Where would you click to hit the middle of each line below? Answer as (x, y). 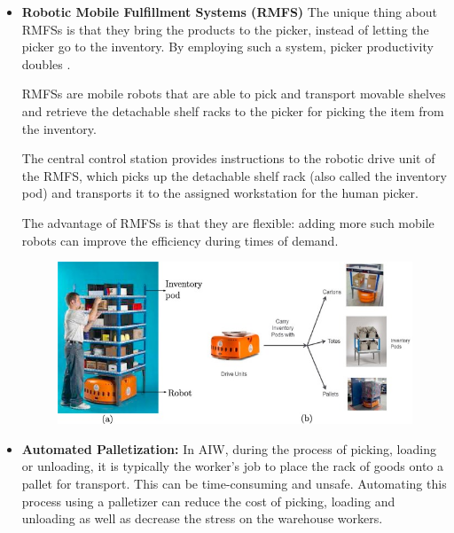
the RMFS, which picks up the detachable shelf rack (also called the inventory (234, 175)
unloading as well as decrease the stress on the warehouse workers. (202, 518)
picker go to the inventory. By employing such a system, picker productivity (227, 47)
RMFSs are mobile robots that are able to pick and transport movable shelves (234, 94)
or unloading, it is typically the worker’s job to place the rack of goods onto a (233, 466)
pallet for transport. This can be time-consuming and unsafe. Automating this (234, 483)
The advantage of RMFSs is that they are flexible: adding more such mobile (228, 222)
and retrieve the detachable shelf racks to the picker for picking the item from (233, 110)
